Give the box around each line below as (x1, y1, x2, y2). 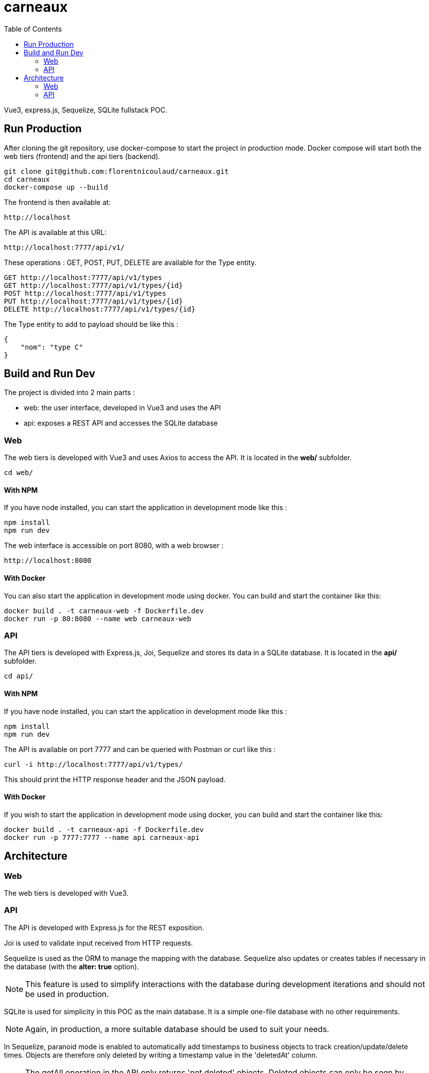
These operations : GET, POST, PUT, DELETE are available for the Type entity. (4, 258, 257, 267)
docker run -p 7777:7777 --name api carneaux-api (4, 833, 200, 841)
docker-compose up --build (4, 183, 108, 191)
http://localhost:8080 (4, 556, 92, 565)
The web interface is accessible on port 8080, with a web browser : (4, 541, 224, 550)
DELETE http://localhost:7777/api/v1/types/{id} (4, 305, 195, 313)
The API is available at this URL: (4, 228, 107, 237)
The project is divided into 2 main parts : (4, 388, 135, 397)
